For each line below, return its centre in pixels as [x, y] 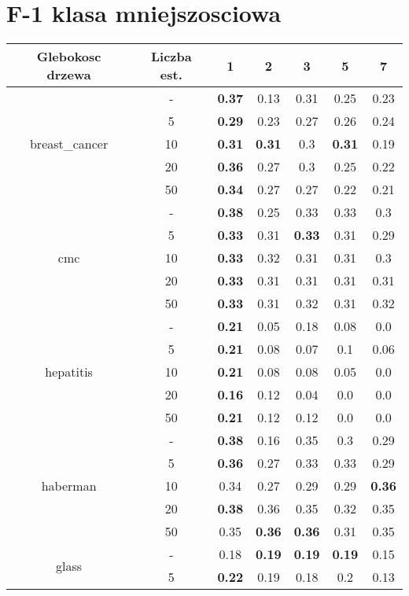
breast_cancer [69, 144]
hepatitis [69, 372]
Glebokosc [69, 57]
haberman [69, 486]
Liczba [171, 57]
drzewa [69, 75]
